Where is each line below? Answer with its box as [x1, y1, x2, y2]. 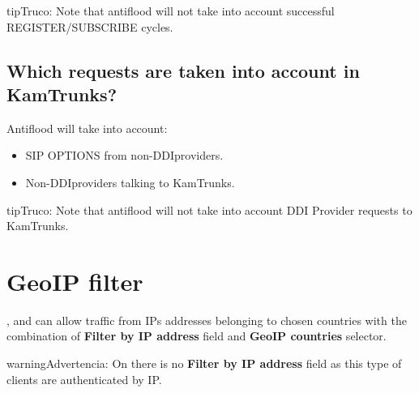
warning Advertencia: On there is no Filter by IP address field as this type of [6, 355, 402, 372]
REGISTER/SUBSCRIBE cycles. [6, 18, 173, 35]
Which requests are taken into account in [6, 58, 360, 83]
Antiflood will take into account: [6, 119, 168, 136]
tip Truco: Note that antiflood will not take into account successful [6, 2, 335, 19]
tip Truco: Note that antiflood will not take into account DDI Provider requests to [6, 201, 413, 218]
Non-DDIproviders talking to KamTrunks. [25, 173, 235, 190]
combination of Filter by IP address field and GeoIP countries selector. [6, 327, 387, 344]
